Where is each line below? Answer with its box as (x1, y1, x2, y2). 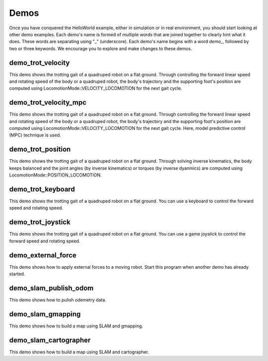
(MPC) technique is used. (9, 132, 62, 138)
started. (9, 271, 25, 277)
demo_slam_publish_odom (9, 284, 94, 292)
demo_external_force (9, 251, 77, 259)
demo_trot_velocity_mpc (9, 98, 87, 107)
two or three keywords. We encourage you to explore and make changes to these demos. (9, 45, 192, 52)
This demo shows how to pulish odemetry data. (9, 297, 107, 302)
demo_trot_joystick (9, 218, 70, 227)
